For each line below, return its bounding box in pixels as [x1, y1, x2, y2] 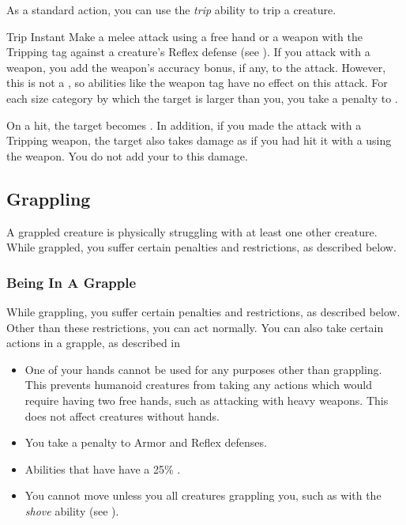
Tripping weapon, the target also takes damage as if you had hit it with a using [6, 132, 392, 149]
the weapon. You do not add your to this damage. [6, 147, 248, 164]
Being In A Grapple [6, 272, 137, 292]
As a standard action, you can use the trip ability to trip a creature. [6, 2, 336, 17]
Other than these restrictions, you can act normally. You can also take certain [6, 319, 384, 335]
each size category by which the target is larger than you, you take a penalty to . [6, 89, 398, 106]
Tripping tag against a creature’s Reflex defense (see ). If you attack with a [6, 43, 370, 60]
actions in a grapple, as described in [6, 334, 181, 351]
